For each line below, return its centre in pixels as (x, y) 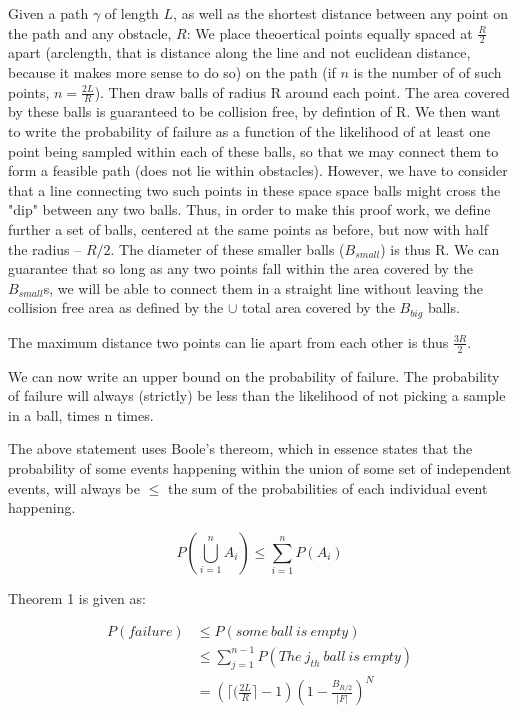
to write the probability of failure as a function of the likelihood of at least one (249, 131)
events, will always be (74, 487)
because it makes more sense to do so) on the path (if (172, 72)
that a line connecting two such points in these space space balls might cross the (254, 189)
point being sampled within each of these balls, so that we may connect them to (253, 150)
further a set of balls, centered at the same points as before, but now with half (248, 229)
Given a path (48, 13)
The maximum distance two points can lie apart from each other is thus (228, 341)
